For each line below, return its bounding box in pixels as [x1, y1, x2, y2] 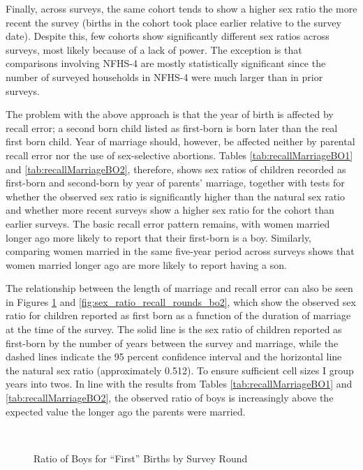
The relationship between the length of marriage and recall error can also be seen [6, 281, 353, 295]
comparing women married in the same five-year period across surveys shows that [6, 244, 355, 258]
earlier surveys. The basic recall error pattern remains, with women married [6, 216, 330, 230]
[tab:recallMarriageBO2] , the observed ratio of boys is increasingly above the [6, 390, 334, 405]
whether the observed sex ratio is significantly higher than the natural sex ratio [6, 189, 345, 203]
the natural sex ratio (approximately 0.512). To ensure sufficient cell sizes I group [6, 362, 354, 377]
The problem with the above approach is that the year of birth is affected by [6, 107, 334, 122]
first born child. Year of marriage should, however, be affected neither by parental [6, 134, 355, 149]
